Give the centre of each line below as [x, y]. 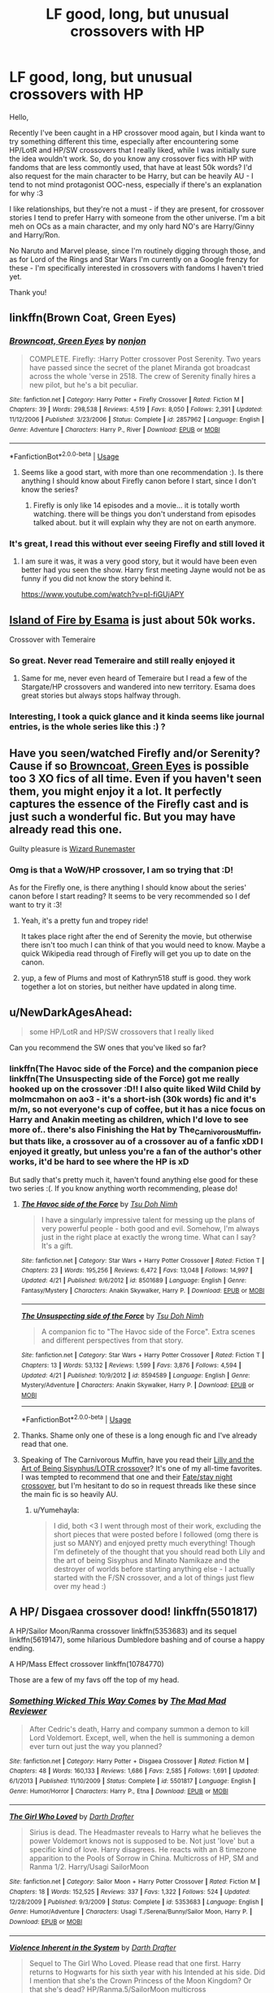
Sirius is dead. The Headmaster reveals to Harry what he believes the [145, 1832]
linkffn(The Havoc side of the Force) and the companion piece [134, 1068]
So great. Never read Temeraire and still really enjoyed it [122, 660]
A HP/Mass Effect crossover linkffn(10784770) [87, 1664]
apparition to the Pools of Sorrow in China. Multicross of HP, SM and [144, 1858]
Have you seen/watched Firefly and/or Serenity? [135, 753]
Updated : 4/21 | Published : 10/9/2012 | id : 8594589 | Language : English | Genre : [135, 1375]
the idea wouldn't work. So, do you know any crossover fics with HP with [132, 159]
